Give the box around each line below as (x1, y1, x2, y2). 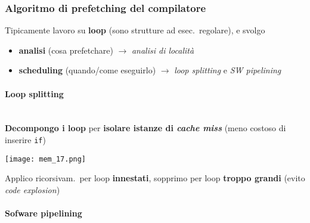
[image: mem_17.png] (5, 154, 86, 163)
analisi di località (131, 44, 194, 56)
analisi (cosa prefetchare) (18, 44, 113, 56)
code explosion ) (5, 183, 60, 196)
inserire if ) (5, 133, 46, 145)
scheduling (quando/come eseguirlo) (18, 64, 156, 76)
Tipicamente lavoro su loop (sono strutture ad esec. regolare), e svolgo (5, 24, 265, 36)
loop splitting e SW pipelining (174, 64, 281, 76)
